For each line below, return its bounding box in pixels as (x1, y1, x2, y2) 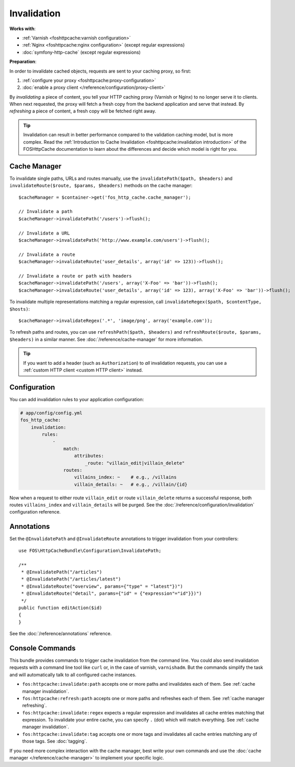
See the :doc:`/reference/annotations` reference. (9, 631, 112, 637)
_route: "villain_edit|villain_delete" (84, 460, 185, 466)
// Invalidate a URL (18, 230, 70, 236)
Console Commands (9, 644, 76, 653)
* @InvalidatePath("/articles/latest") (21, 576, 121, 582)
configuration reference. (9, 509, 61, 515)
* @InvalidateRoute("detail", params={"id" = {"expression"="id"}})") (21, 591, 202, 596)
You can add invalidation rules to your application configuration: (9, 396, 144, 402)
